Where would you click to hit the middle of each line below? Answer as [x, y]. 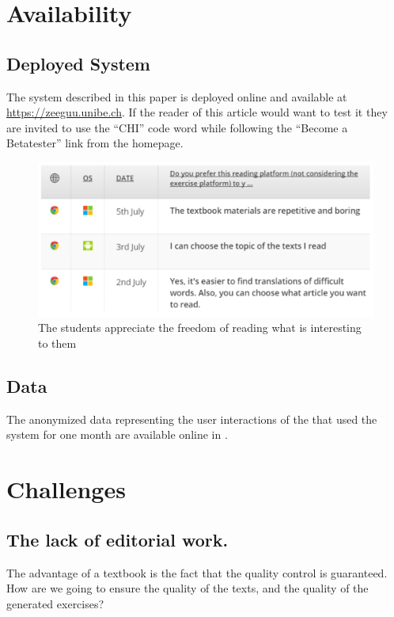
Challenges [66, 489]
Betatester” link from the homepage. [95, 143]
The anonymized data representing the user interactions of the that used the [192, 419]
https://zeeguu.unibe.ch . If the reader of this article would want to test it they [197, 112]
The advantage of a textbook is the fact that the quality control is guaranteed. [197, 572]
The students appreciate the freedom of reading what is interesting [200, 328]
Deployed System [78, 63]
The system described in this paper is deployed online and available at [177, 96]
